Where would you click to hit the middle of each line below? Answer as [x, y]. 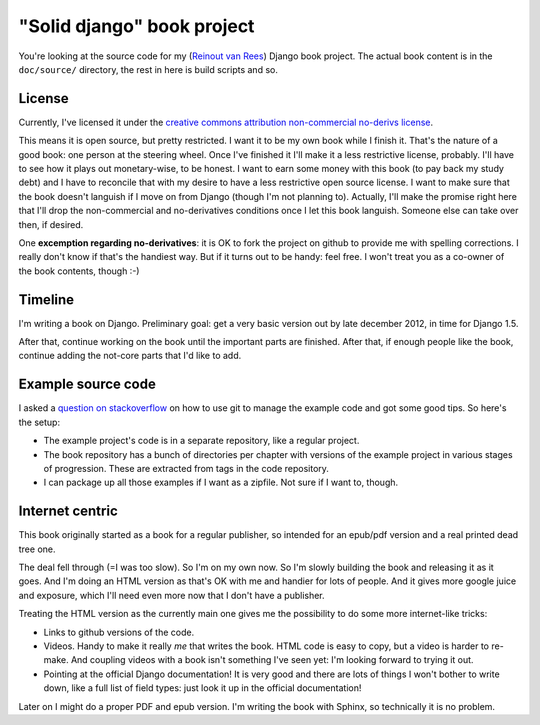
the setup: [39, 422]
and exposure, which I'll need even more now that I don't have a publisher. [171, 595]
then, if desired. [51, 224]
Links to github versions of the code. [119, 632]
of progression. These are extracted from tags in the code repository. [186, 468]
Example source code [87, 384]
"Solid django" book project [136, 26]
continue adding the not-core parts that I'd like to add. [130, 356]
